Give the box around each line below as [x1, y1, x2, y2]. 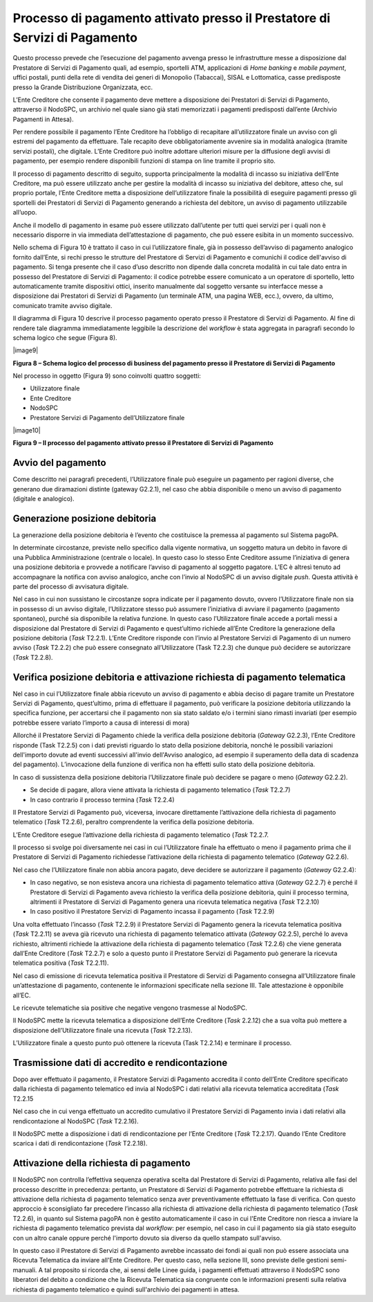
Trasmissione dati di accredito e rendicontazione [12, 1056, 228, 1069]
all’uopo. [12, 208, 37, 217]
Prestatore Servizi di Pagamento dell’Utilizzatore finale [30, 413, 185, 422]
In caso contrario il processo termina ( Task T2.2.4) [30, 795, 175, 804]
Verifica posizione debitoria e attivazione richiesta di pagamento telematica [12, 671, 346, 683]
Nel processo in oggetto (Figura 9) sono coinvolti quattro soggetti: [12, 372, 202, 380]
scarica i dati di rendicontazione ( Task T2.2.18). [12, 1139, 148, 1148]
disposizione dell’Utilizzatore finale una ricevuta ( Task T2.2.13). [12, 1026, 193, 1034]
